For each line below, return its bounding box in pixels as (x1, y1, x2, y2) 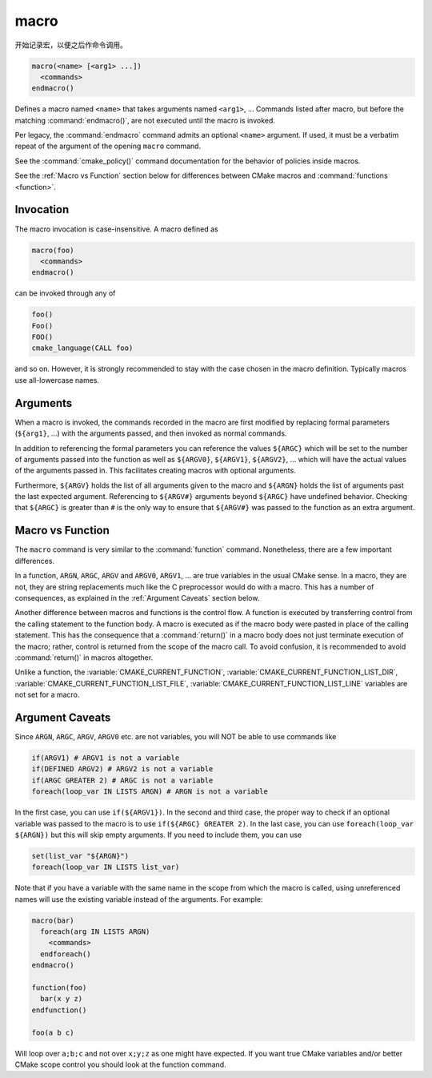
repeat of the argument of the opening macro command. (14, 141, 202, 151)
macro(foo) (31, 245, 74, 255)
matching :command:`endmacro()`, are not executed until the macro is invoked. (14, 115, 276, 125)
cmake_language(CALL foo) (31, 344, 134, 352)
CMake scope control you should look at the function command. (14, 1060, 227, 1069)
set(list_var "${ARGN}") (31, 851, 130, 860)
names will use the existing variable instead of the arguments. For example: (14, 894, 263, 904)
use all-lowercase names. (14, 375, 100, 384)
